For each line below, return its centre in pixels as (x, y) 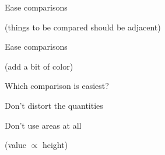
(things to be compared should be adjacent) (83, 27)
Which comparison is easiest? (57, 86)
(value (15, 145)
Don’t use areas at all (43, 125)
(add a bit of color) (39, 66)
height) (55, 145)
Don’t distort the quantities (54, 105)
